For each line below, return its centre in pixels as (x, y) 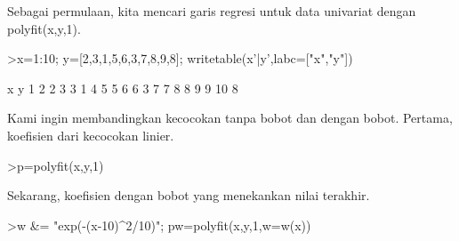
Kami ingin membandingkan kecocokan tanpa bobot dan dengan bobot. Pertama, (230, 118)
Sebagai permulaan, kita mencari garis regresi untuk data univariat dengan (212, 11)
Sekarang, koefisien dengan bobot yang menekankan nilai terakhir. (189, 195)
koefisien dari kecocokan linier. (91, 135)
